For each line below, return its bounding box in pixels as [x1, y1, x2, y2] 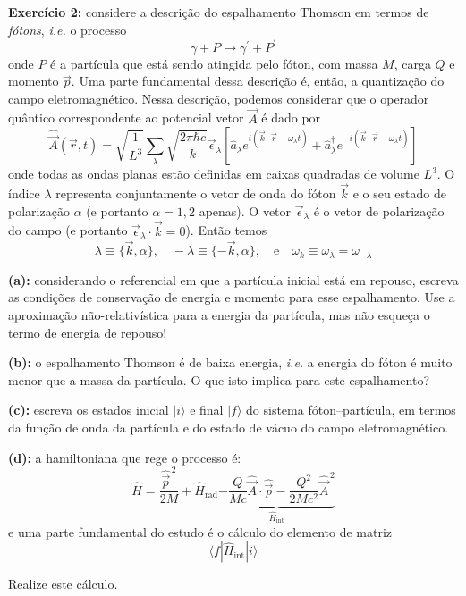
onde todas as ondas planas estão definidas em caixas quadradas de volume [8, 164, 419, 183]
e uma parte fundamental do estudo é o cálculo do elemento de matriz [8, 522, 393, 541]
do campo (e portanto [8, 221, 128, 239]
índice [8, 184, 40, 203]
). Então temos [185, 221, 267, 239]
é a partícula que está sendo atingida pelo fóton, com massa [50, 54, 378, 72]
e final [190, 400, 224, 419]
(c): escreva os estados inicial [8, 400, 169, 419]
